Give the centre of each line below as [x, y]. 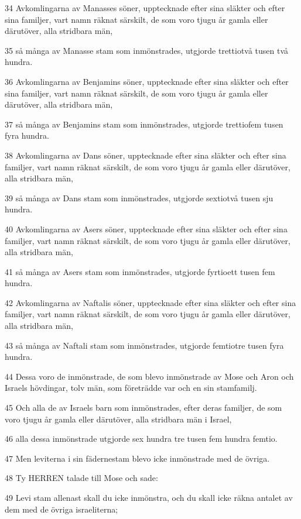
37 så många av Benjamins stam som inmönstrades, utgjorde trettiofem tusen [144, 124]
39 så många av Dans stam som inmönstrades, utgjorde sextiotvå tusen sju [139, 197]
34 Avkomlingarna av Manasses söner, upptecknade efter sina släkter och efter [145, 8]
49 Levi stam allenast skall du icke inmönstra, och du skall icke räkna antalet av [149, 497]
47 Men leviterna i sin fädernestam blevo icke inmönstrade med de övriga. [137, 458]
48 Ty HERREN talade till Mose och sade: [81, 478]
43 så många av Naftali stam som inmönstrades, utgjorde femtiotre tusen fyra [144, 345]
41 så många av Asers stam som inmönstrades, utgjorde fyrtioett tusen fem [140, 271]
